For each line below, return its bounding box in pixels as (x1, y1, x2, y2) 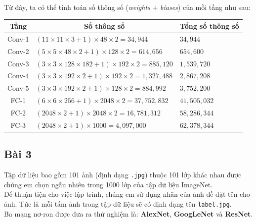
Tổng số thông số (179, 21, 239, 31)
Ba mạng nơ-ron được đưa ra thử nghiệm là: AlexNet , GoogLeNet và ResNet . (4, 208, 253, 219)
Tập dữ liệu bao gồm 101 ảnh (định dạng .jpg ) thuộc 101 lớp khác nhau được (4, 169, 242, 180)
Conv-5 (7, 83, 29, 93)
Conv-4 (7, 70, 29, 81)
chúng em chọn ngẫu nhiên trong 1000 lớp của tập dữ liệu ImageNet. (4, 179, 213, 189)
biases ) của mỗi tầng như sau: (160, 2, 251, 12)
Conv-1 (7, 33, 29, 44)
